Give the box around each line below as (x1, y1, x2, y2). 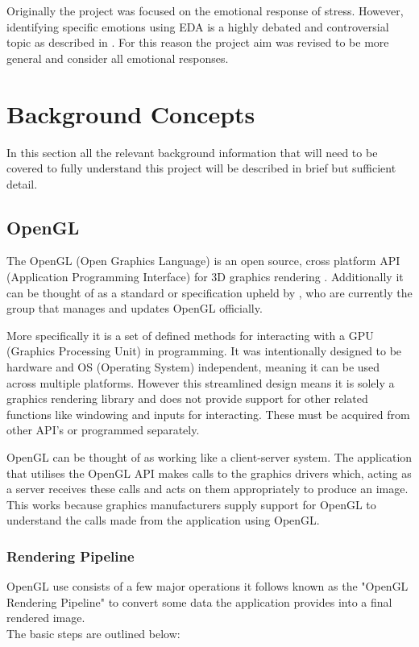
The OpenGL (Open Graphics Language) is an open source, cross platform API (6, 252, 400, 269)
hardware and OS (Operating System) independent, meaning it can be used (6, 359, 380, 375)
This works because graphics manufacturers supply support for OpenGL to (6, 496, 376, 512)
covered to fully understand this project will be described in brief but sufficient (6, 160, 396, 176)
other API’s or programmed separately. (6, 421, 200, 438)
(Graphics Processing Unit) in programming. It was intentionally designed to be (6, 342, 402, 359)
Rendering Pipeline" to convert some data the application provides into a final (6, 593, 392, 610)
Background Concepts (6, 97, 255, 130)
